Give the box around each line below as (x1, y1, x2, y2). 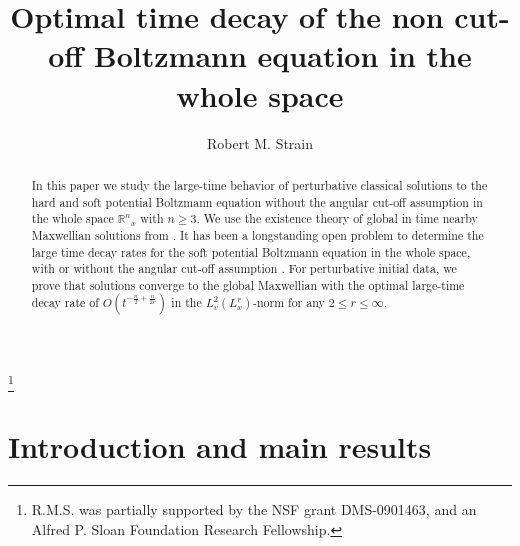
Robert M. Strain (206, 132, 314, 153)
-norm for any (252, 294, 325, 311)
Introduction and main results (8, 426, 432, 466)
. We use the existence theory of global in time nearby (196, 210, 478, 227)
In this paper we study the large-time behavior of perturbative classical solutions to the (31, 176, 488, 193)
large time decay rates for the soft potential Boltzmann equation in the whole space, (31, 243, 471, 260)
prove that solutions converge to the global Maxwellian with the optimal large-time (31, 276, 465, 293)
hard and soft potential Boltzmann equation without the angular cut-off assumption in (31, 193, 483, 210)
